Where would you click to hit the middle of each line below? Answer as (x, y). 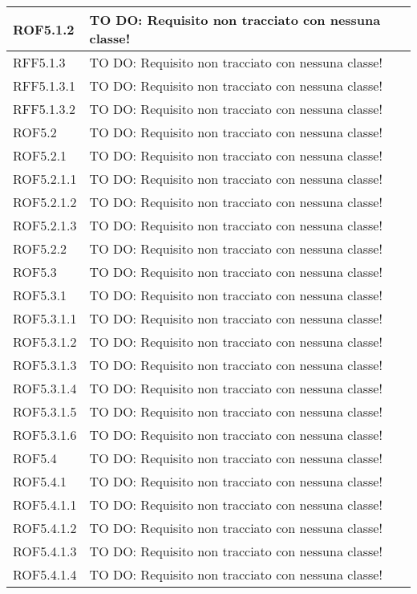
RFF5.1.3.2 (45, 109)
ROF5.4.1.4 (45, 574)
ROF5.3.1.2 (45, 342)
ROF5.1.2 (44, 29)
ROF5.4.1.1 (45, 504)
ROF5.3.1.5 (45, 411)
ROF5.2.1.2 (45, 202)
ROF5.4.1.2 (45, 528)
